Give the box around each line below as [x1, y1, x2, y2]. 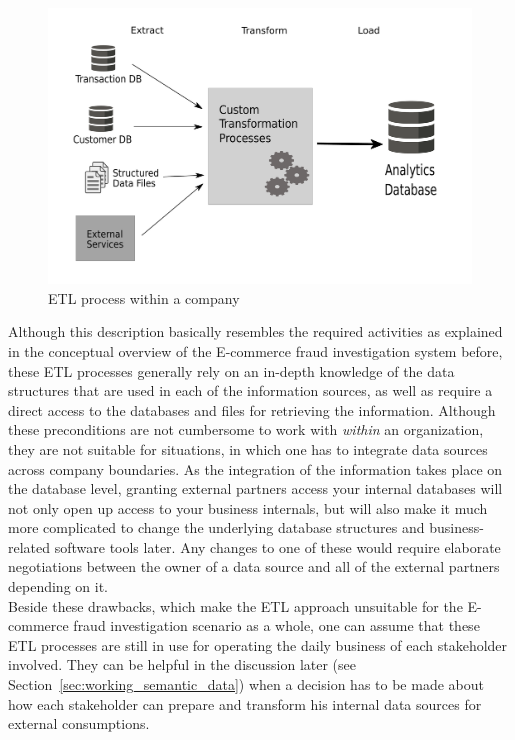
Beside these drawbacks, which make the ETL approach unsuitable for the [8, 595, 463, 616]
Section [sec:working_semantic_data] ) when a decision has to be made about [8, 674, 484, 695]
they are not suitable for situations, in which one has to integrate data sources [8, 438, 488, 459]
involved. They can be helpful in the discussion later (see [8, 654, 357, 675]
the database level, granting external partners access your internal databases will [8, 478, 503, 499]
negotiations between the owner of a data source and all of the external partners [8, 556, 500, 577]
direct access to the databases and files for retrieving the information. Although [8, 399, 496, 420]
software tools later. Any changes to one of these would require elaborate [54, 536, 501, 557]
